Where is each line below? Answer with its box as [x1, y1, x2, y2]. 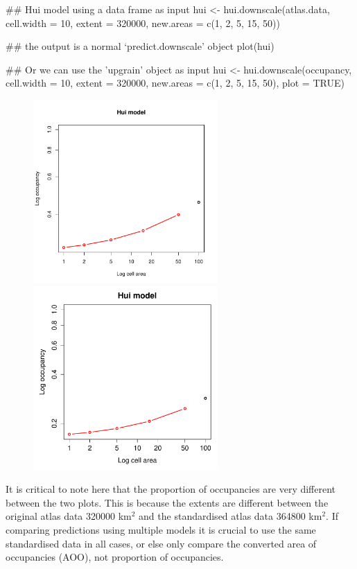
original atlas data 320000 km [6, 509, 132, 523]
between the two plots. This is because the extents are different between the [6, 495, 329, 509]
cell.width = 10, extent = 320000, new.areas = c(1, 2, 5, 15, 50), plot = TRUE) [6, 76, 345, 90]
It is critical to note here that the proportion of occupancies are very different [6, 482, 336, 496]
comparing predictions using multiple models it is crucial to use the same [6, 523, 316, 537]
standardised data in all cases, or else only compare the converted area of [6, 536, 317, 550]
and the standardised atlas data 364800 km [139, 509, 322, 523]
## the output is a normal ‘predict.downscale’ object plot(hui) [6, 39, 275, 53]
